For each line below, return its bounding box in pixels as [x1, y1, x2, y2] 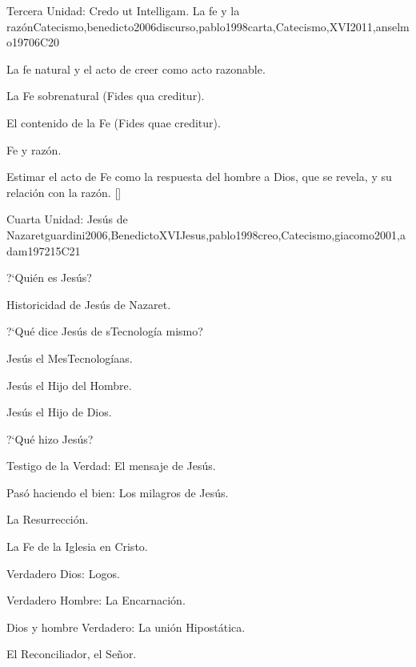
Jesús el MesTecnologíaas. [6, 349, 133, 366]
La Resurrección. [6, 511, 89, 528]
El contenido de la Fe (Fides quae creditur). [6, 114, 221, 131]
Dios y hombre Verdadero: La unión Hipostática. [6, 618, 246, 635]
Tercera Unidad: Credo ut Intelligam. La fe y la [6, 2, 240, 18]
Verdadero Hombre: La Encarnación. [6, 592, 186, 609]
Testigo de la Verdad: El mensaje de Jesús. [6, 457, 216, 474]
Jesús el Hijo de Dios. [6, 404, 112, 420]
